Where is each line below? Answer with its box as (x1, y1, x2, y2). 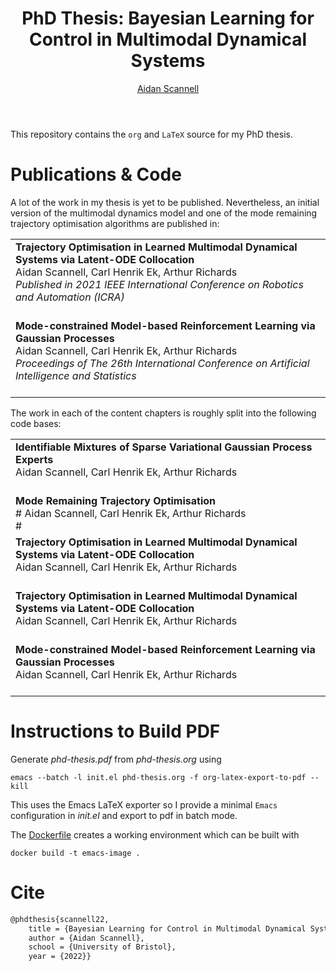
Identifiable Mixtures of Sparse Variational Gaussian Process (15, 440, 313, 454)
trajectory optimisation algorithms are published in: (10, 217, 220, 229)
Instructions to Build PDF (10, 720, 221, 743)
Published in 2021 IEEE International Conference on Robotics (15, 277, 304, 291)
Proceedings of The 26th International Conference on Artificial (15, 356, 310, 370)
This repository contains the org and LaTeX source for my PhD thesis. (10, 128, 293, 140)
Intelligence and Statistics (15, 368, 137, 382)
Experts (15, 452, 54, 466)
